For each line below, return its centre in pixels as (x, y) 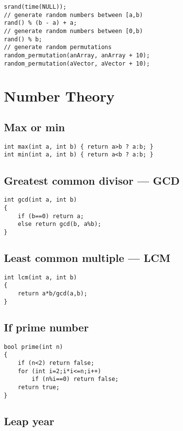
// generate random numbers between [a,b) (74, 15)
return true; (39, 387)
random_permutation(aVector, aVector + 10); (77, 63)
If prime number (46, 327)
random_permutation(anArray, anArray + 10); (77, 55)
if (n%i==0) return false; (75, 379)
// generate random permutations (58, 47)
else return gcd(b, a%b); (59, 224)
